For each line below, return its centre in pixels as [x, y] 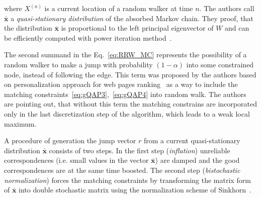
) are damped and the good [197, 160]
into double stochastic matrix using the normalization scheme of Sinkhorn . [135, 190]
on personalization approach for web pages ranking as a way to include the [121, 84]
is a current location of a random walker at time [119, 8]
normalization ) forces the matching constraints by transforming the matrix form [127, 180]
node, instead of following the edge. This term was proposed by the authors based [130, 74]
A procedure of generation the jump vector [70, 140]
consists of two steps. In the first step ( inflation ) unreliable [140, 150]
